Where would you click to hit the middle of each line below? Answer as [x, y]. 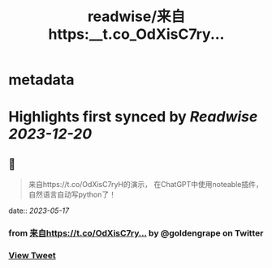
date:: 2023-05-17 [39, 211]
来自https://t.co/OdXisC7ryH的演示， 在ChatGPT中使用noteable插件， [145, 185]
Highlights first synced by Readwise [133, 117]
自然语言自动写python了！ [72, 194]
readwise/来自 [136, 17]
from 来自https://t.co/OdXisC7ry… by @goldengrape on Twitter [136, 233]
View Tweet [32, 256]
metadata [41, 80]
